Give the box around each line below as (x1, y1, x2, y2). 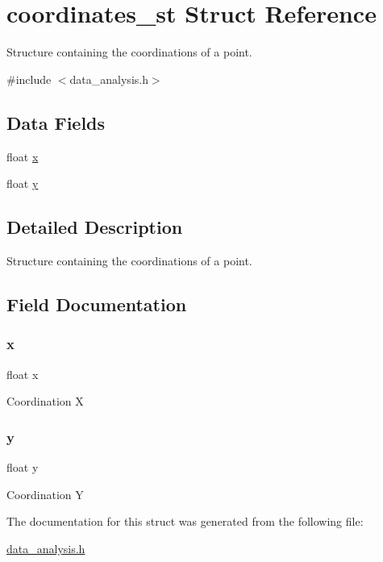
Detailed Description (6, 214, 183, 239)
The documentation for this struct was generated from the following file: (6, 513, 364, 530)
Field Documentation (6, 291, 187, 316)
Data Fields (6, 110, 106, 135)
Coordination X (6, 393, 84, 410)
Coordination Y (6, 485, 84, 502)
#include (6, 70, 52, 87)
